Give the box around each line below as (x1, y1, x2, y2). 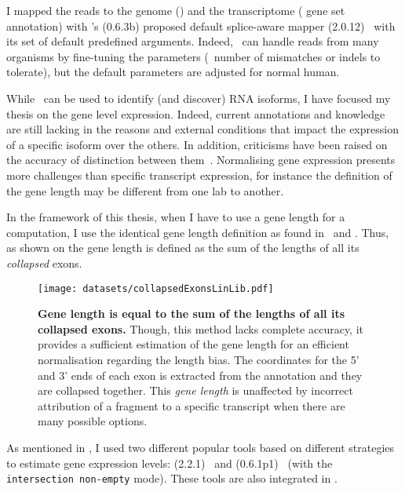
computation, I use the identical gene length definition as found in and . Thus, (6, 224, 389, 240)
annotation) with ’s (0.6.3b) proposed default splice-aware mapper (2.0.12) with (6, 17, 396, 34)
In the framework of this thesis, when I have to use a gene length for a (6, 209, 345, 225)
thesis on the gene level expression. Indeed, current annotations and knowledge (6, 105, 385, 122)
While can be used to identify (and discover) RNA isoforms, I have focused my (6, 89, 391, 106)
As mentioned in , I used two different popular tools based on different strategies (6, 439, 395, 455)
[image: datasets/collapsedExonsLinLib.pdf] (38, 282, 274, 294)
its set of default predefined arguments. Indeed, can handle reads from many (6, 33, 379, 49)
